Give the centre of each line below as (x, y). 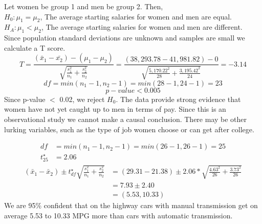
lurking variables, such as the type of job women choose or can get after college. (129, 129)
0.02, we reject (82, 99)
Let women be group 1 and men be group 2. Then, (84, 6)
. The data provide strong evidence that (178, 99)
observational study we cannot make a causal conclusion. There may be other (126, 119)
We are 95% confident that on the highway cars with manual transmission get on (131, 205)
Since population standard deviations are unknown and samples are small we (125, 38)
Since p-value (25, 99)
